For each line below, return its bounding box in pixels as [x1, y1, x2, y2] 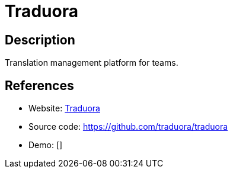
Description [5, 32, 75, 47]
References [5, 78, 74, 93]
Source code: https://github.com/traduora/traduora [28, 121, 228, 132]
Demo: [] [28, 140, 63, 150]
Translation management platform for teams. [5, 57, 178, 68]
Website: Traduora [28, 103, 100, 114]
